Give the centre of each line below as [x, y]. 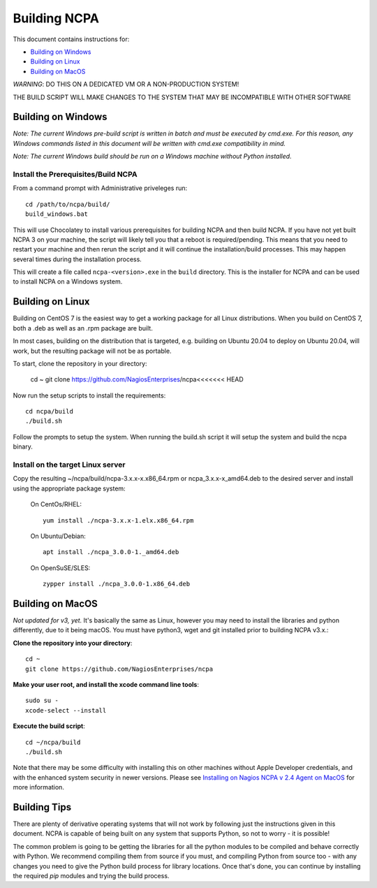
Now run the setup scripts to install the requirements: [89, 395]
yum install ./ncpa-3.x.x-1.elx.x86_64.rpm [118, 520]
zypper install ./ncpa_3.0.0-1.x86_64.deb [117, 584]
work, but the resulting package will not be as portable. [92, 351]
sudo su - [42, 701]
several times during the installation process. [77, 259]
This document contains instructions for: [71, 39]
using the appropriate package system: [69, 488]
